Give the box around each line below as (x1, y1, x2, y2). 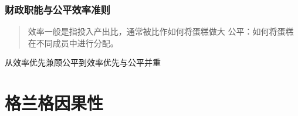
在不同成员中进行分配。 (28, 36, 118, 49)
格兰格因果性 (5, 91, 104, 115)
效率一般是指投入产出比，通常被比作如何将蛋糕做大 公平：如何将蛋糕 (28, 25, 294, 37)
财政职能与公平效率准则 (5, 2, 110, 16)
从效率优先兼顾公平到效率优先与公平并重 (5, 56, 161, 69)
